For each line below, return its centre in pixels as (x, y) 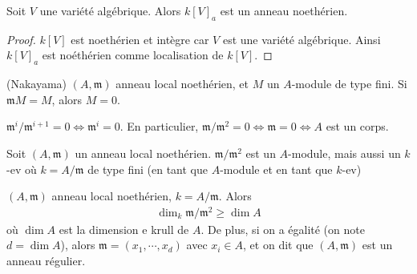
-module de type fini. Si (349, 84)
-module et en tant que (276, 169)
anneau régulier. (46, 261)
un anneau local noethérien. (143, 153)
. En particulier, (159, 126)
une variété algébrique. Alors (110, 10)
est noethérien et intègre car (140, 39)
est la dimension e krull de (124, 229)
